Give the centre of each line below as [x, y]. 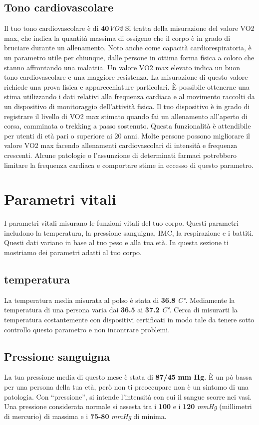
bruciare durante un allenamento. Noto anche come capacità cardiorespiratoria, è [128, 48]
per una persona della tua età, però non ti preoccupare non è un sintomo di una [126, 386]
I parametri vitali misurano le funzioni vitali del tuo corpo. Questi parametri [121, 223]
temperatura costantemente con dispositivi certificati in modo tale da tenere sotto [129, 319]
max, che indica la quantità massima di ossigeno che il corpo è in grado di [117, 38]
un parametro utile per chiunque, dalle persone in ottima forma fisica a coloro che [129, 57]
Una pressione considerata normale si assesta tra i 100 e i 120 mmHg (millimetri [128, 406]
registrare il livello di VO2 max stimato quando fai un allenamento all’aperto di [126, 116]
